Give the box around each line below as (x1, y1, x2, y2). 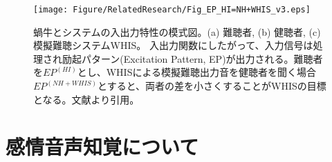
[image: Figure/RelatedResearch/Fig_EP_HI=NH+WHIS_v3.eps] (33, 5, 311, 14)
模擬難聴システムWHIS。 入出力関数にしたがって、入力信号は (33, 38, 313, 52)
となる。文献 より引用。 (33, 92, 140, 106)
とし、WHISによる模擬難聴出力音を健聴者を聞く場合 (77, 65, 317, 79)
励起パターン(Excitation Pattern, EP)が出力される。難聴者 (62, 51, 323, 65)
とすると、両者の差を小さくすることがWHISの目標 (98, 79, 326, 93)
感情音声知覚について (6, 132, 199, 161)
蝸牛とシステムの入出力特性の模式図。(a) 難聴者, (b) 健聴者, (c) (33, 24, 321, 39)
